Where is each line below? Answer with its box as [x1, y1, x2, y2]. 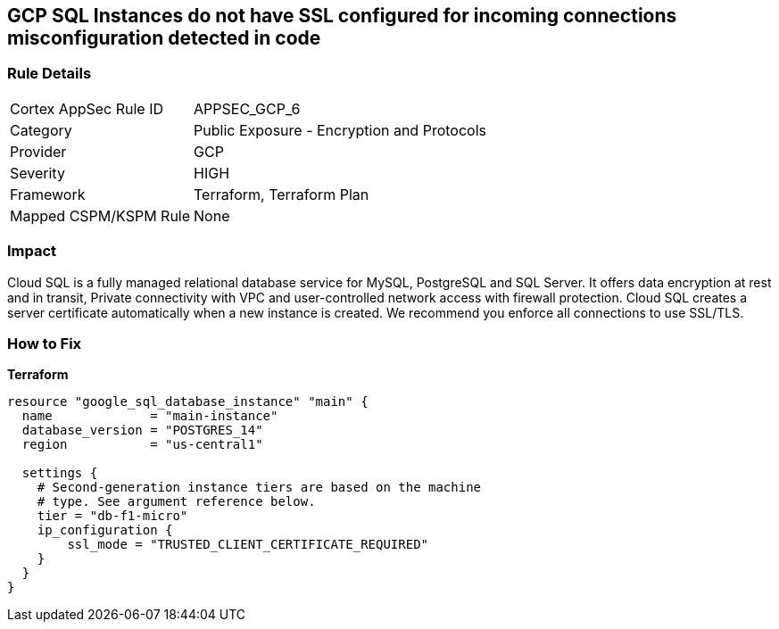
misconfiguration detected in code [7, 27, 321, 49]
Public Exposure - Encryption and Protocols [194, 120, 486, 139]
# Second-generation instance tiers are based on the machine [37, 480, 482, 495]
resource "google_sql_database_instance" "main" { [7, 394, 369, 410]
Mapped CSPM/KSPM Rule [10, 206, 191, 225]
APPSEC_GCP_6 [194, 99, 301, 118]
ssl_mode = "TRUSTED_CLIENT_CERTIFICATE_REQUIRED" [67, 537, 429, 552]
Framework [10, 185, 86, 203]
